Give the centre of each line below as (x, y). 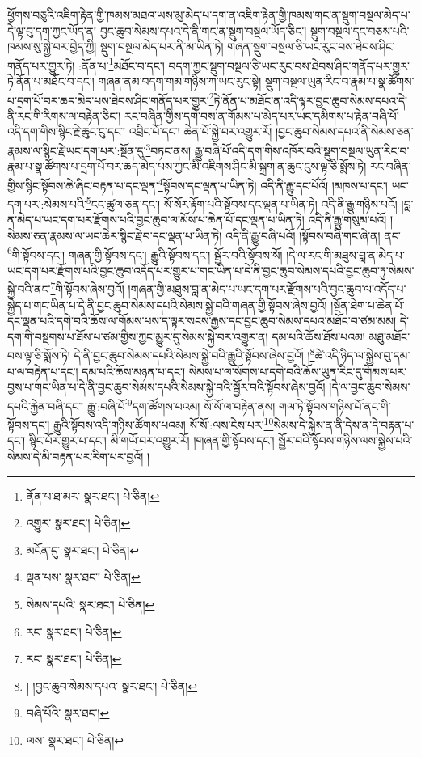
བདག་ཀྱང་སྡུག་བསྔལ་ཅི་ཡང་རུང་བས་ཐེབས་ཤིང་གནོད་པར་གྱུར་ (289, 65)
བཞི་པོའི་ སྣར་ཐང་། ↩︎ (68, 713)
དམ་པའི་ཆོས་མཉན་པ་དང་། (134, 371)
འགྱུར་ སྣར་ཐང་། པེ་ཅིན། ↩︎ (78, 523)
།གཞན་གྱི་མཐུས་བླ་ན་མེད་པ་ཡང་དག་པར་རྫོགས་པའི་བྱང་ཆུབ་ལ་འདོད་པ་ (267, 289)
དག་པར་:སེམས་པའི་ (47, 203)
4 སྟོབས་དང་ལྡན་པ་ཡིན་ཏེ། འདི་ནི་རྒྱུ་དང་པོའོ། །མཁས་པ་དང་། (273, 184)
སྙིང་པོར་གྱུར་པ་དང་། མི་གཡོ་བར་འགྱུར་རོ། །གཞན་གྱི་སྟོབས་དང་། (152, 440)
